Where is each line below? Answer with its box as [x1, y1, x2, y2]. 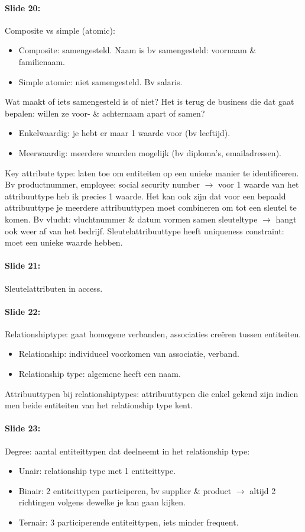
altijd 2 [249, 484, 276, 496]
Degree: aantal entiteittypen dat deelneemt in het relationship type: [5, 444, 250, 457]
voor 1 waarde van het [218, 178, 299, 191]
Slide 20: [5, 1, 41, 14]
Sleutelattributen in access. [5, 282, 103, 294]
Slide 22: [5, 305, 41, 317]
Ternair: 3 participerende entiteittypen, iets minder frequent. [18, 516, 239, 528]
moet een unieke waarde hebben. [5, 236, 123, 249]
